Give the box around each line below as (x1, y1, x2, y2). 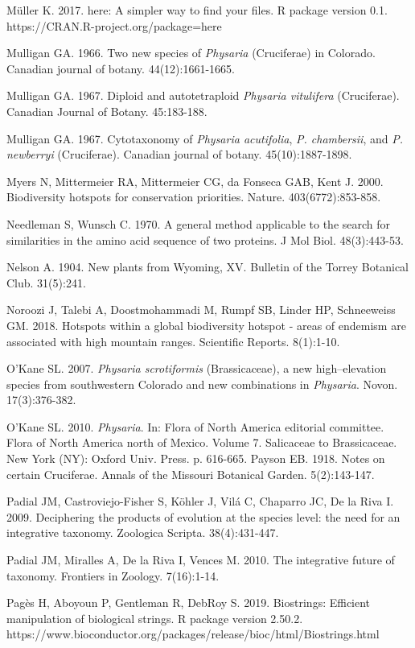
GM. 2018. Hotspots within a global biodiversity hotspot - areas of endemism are (6, 316, 406, 333)
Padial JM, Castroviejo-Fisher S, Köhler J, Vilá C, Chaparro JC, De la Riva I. (6, 493, 394, 510)
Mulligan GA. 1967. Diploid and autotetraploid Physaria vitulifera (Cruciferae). (6, 87, 400, 104)
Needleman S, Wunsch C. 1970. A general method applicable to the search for (6, 215, 391, 232)
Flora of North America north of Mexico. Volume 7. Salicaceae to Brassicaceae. (6, 434, 397, 451)
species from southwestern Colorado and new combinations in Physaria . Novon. (6, 375, 398, 392)
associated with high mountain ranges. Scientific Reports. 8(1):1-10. (6, 332, 340, 349)
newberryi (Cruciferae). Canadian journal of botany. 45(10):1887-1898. (6, 146, 352, 163)
